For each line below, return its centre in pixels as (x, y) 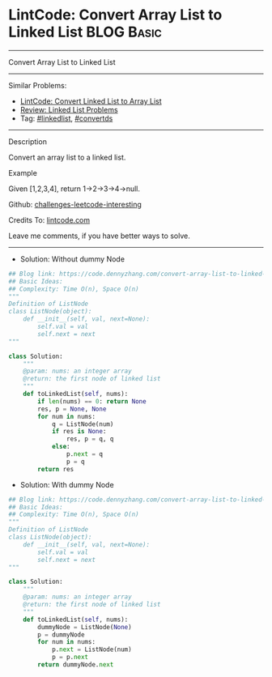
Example (23, 172)
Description (28, 141)
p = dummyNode (61, 634)
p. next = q (85, 454)
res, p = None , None (72, 409)
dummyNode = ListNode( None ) (85, 627)
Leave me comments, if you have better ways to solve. (99, 236)
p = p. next (70, 658)
